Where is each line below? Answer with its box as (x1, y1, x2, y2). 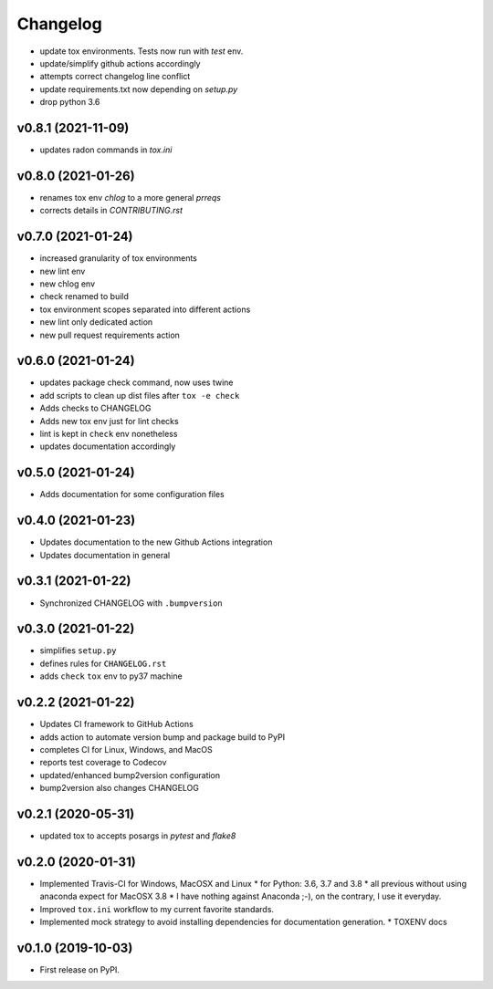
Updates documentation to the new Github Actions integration (39, 536, 273, 547)
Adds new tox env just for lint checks (39, 415, 179, 426)
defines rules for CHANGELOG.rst (39, 658, 167, 669)
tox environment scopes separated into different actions (39, 304, 251, 315)
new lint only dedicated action (39, 317, 153, 328)
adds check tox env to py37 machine (39, 671, 183, 682)
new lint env (39, 265, 86, 276)
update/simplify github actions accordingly (39, 57, 201, 68)
